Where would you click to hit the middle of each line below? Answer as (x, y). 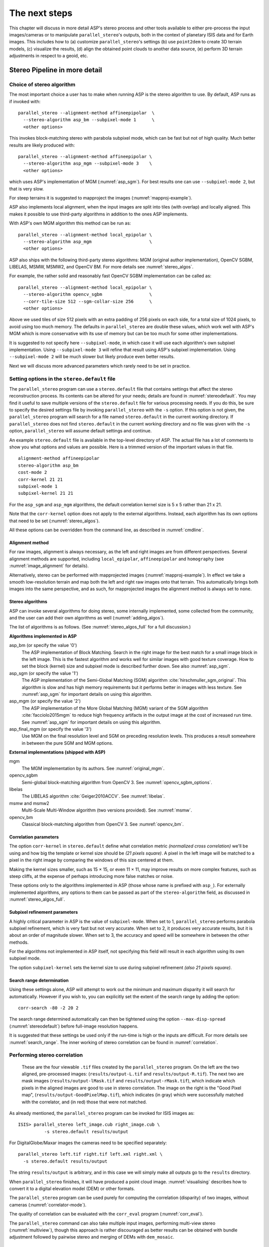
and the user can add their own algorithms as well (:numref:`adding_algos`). (87, 618)
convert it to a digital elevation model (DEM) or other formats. (72, 1189)
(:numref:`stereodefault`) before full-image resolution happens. (74, 1026)
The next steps (41, 13)
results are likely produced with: (42, 145)
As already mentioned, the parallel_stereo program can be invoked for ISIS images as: (102, 1113)
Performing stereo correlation (46, 1055)
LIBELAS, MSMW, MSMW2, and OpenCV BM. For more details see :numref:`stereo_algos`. (101, 267)
